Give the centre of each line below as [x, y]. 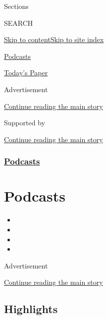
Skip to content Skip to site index [54, 39]
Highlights [31, 309]
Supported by [25, 123]
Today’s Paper [26, 73]
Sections [16, 6]
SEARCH [19, 23]
